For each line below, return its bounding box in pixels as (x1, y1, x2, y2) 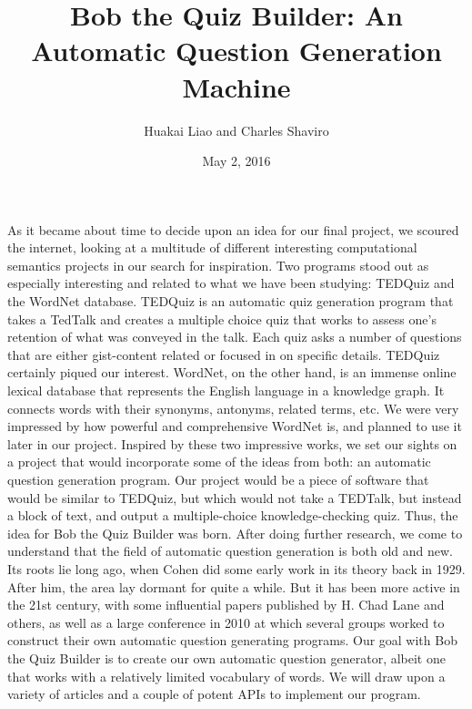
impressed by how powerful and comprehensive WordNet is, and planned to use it (7, 416, 462, 436)
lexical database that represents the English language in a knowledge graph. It (7, 381, 445, 400)
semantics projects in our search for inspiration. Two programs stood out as (7, 255, 429, 274)
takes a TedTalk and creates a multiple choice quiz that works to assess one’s (7, 309, 437, 328)
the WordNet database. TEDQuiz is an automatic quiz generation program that (7, 292, 454, 311)
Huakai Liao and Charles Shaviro (144, 120, 329, 139)
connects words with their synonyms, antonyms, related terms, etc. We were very (7, 398, 459, 417)
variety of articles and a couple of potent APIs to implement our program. (7, 684, 421, 704)
